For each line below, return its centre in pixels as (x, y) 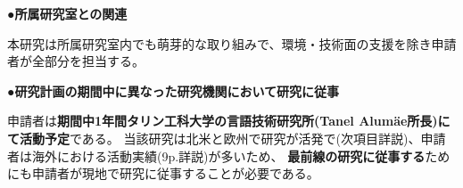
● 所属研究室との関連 (67, 13)
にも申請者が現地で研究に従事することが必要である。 (163, 173)
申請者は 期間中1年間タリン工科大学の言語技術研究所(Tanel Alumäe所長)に (229, 121)
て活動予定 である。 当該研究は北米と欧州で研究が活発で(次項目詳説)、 (214, 138)
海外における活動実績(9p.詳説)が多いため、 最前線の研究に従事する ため (241, 155)
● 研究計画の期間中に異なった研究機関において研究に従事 (174, 90)
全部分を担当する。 (88, 61)
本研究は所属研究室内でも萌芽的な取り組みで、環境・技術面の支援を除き (219, 43)
